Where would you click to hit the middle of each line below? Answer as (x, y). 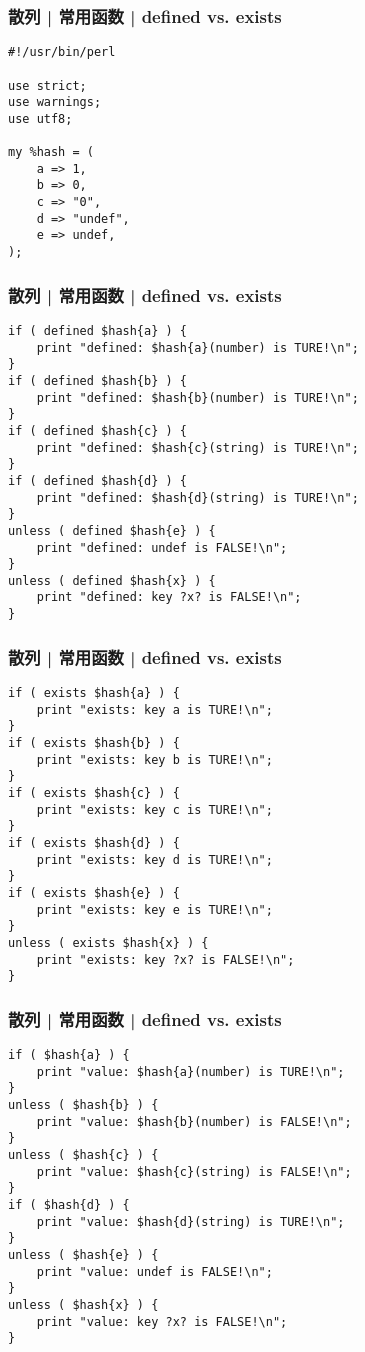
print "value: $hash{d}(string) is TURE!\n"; (190, 1221)
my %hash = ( (51, 152)
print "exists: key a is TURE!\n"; (154, 709)
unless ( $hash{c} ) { (83, 1154)
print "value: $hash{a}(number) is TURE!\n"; (190, 1071)
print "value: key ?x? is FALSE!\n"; (162, 1321)
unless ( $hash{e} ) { (83, 1254)
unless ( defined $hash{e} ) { (112, 530)
